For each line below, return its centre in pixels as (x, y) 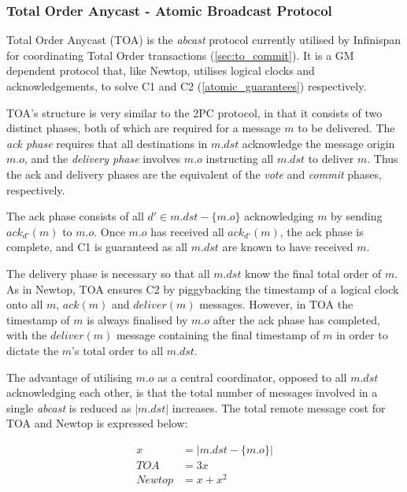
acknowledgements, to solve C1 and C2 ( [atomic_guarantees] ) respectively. (187, 86)
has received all (187, 231)
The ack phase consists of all (75, 216)
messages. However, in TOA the (276, 304)
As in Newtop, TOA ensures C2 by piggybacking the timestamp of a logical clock (203, 289)
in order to (362, 335)
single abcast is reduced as (69, 407)
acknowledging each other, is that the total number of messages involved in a (192, 392)
